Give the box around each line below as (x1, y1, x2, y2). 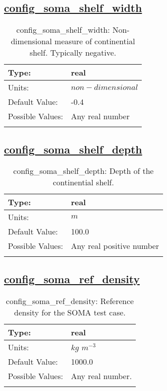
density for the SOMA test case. (14, 306, 126, 318)
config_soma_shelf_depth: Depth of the (13, 165, 154, 177)
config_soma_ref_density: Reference (6, 295, 134, 307)
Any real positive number (71, 240, 159, 252)
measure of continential (55, 35, 135, 47)
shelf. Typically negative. (30, 47, 116, 59)
